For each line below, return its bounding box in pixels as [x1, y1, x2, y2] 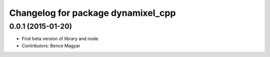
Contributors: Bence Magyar [21, 43, 80, 49]
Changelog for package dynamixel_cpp [9, 7, 176, 18]
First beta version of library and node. [21, 36, 99, 42]
